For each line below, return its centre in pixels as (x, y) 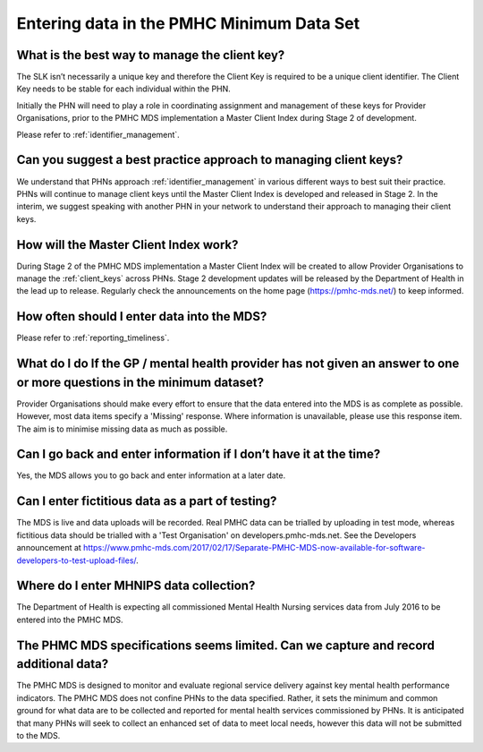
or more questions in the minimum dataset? (140, 382)
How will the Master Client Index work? (127, 245)
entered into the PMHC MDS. (70, 620)
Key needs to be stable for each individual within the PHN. (124, 89)
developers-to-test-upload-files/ (76, 560)
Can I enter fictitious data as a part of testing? (147, 501)
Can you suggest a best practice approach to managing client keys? (210, 160)
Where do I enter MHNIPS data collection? (136, 586)
